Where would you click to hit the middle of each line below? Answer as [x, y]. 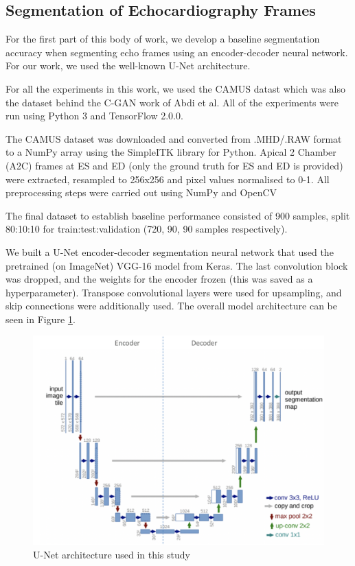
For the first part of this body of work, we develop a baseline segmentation [163, 39]
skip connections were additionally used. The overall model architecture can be [171, 306]
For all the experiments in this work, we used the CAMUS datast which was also [176, 88]
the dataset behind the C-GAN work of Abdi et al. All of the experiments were [172, 102]
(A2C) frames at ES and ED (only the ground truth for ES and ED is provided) [174, 165]
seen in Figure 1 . [41, 319]
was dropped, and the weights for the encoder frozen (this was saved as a [159, 279]
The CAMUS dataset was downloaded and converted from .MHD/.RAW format [174, 138]
